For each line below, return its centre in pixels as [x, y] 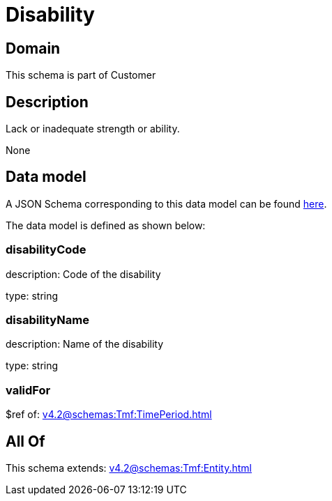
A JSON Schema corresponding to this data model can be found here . [166, 203]
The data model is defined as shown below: [106, 225]
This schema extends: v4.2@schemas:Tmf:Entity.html [129, 468]
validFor [28, 390]
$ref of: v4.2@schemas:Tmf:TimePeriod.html [109, 415]
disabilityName [47, 319]
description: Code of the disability [83, 274]
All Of [25, 441]
